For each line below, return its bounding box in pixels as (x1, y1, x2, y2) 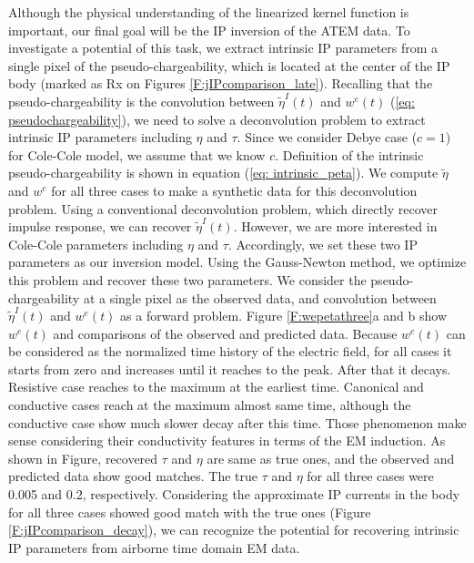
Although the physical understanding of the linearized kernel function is (8, 3, 409, 21)
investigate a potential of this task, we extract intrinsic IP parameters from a (8, 38, 439, 57)
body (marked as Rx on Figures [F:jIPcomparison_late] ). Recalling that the (8, 74, 433, 93)
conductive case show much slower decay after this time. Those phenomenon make (8, 413, 467, 432)
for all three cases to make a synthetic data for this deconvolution (51, 180, 418, 200)
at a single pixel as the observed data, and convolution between (83, 288, 437, 307)
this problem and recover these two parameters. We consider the (8, 270, 367, 289)
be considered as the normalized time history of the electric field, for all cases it (8, 342, 452, 361)
